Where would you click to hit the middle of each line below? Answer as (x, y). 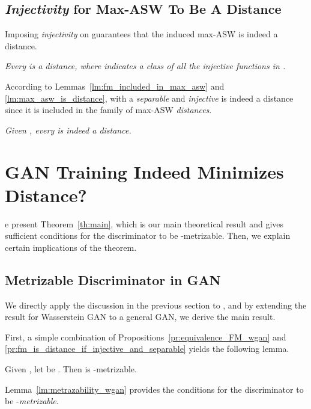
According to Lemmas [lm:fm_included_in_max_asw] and (115, 86)
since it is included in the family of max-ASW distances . (108, 110)
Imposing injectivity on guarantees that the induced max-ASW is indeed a (141, 34)
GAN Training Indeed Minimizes (144, 171)
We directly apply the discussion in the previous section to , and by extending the (156, 305)
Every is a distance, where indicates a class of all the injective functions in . (145, 66)
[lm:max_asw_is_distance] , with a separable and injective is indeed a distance (149, 98)
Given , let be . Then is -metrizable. (71, 369)
